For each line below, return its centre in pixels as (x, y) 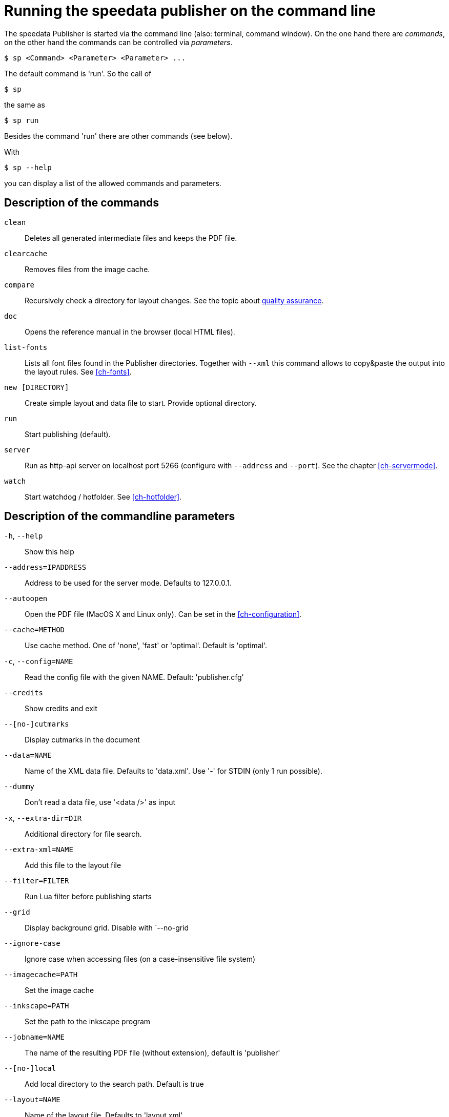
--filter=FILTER (37, 881)
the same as (25, 105)
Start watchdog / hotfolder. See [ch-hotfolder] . (103, 497)
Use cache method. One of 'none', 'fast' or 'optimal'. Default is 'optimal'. (146, 646)
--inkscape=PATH (37, 1006)
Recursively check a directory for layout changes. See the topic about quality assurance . (174, 300)
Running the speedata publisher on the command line (190, 11)
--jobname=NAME (35, 1037)
